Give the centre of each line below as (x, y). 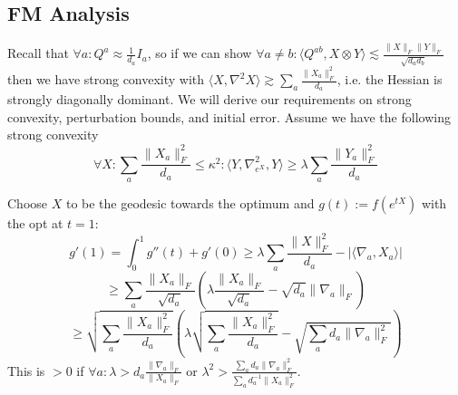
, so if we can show (200, 53)
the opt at (35, 223)
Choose (28, 203)
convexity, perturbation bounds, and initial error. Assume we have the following (229, 116)
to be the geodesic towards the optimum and (190, 203)
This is (26, 370)
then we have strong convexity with (106, 79)
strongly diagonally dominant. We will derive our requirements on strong (210, 99)
